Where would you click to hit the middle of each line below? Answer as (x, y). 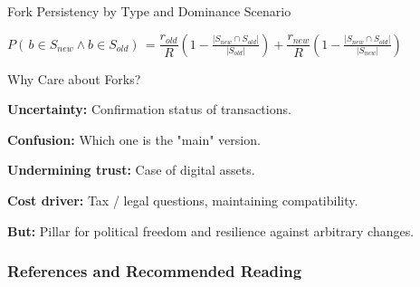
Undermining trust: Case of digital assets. (131, 170)
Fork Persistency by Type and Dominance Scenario (149, 11)
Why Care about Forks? (74, 78)
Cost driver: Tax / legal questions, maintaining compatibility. (183, 200)
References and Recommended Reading (155, 271)
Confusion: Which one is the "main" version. (134, 139)
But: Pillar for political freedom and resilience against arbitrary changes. (211, 230)
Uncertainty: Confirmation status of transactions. (149, 109)
